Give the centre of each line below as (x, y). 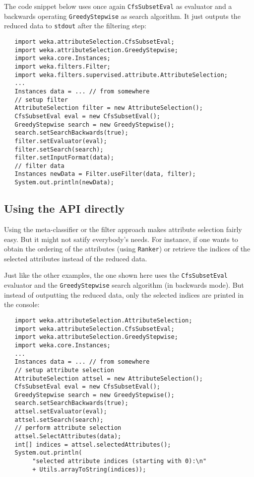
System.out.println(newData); (64, 183)
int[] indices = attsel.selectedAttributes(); (93, 444)
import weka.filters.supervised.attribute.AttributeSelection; (121, 75)
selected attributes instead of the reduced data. (76, 258)
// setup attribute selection (64, 370)
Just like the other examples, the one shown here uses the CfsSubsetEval (116, 275)
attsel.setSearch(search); (59, 420)
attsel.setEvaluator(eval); (61, 412)
